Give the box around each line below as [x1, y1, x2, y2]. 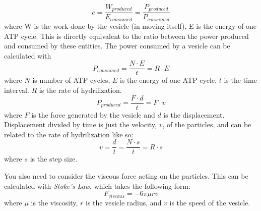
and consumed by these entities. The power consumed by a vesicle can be [4, 40, 230, 51]
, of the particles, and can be [162, 119, 251, 130]
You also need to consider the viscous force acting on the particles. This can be [4, 171, 248, 181]
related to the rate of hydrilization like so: [4, 129, 134, 139]
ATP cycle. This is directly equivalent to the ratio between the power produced [4, 30, 249, 41]
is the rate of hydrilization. [39, 84, 122, 95]
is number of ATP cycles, [32, 75, 110, 85]
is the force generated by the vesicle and [31, 109, 155, 120]
